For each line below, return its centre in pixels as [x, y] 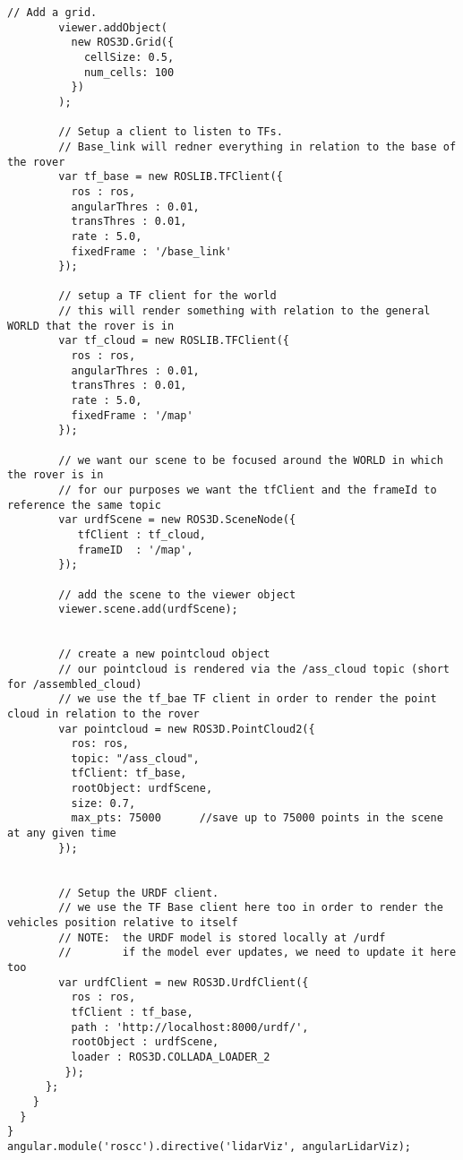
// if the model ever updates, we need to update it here [257, 953]
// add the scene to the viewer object [177, 594]
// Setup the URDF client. [139, 893]
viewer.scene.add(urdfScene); [148, 610]
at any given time [62, 833]
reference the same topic [84, 505]
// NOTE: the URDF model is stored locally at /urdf [222, 937]
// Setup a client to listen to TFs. [171, 132]
